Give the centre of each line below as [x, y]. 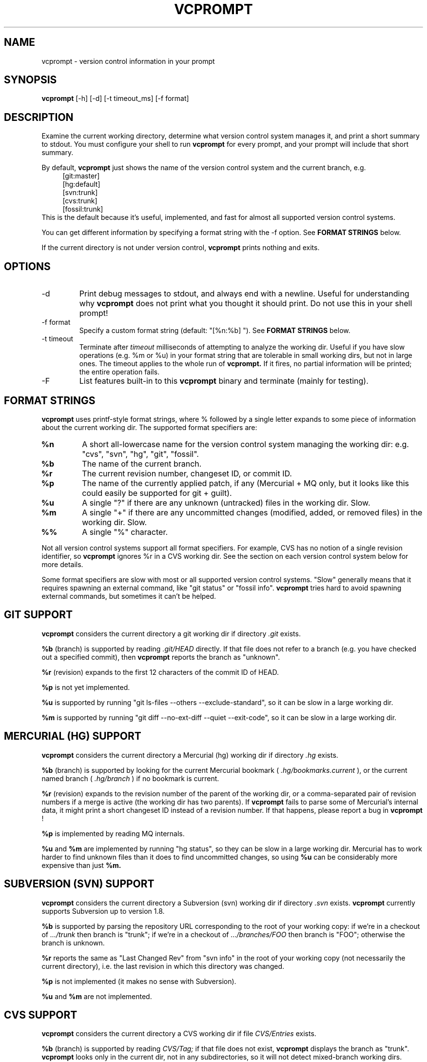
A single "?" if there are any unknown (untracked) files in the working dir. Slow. [226, 502]
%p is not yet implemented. [86, 687]
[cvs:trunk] [80, 201]
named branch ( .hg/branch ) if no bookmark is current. [130, 778]
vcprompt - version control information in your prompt [128, 61]
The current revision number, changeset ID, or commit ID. [187, 473]
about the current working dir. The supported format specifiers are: [149, 427]
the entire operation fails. [119, 372]
